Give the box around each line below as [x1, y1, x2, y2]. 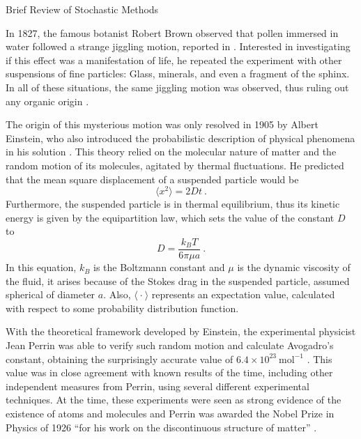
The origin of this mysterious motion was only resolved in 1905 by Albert [6, 117, 318, 132]
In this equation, [6, 260, 77, 275]
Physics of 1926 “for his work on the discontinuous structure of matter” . [6, 419, 317, 434]
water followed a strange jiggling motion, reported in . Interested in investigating [6, 39, 351, 54]
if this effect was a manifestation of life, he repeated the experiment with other [6, 52, 342, 67]
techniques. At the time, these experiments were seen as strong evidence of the [6, 392, 341, 407]
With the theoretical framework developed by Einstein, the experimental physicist [6, 324, 356, 339]
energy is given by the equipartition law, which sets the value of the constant [6, 210, 335, 224]
